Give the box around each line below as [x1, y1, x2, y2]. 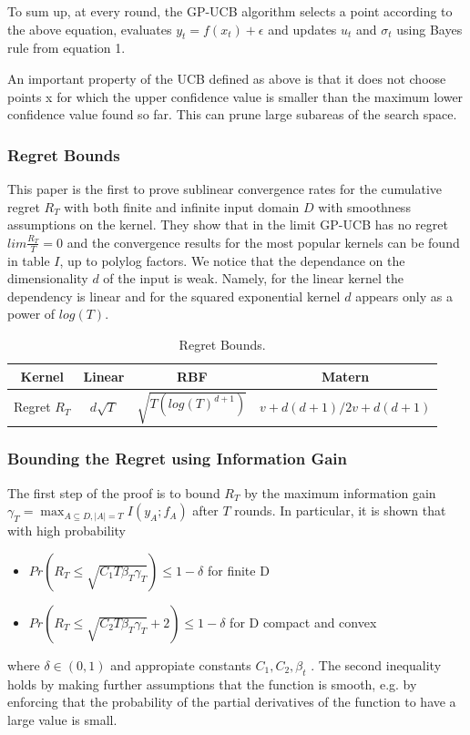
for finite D [207, 560, 270, 579]
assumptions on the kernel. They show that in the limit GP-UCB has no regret [7, 215, 448, 234]
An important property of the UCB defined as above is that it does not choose [7, 68, 446, 87]
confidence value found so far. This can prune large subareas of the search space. [7, 105, 457, 124]
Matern [321, 366, 370, 385]
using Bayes [396, 19, 463, 38]
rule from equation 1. [7, 38, 126, 57]
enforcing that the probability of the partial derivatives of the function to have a [7, 692, 456, 711]
